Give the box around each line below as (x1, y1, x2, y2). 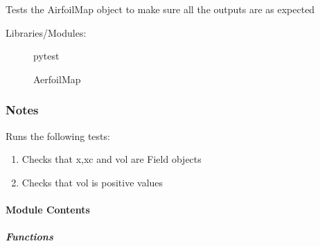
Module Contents (6, 202, 90, 216)
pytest (33, 49, 60, 63)
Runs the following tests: (6, 128, 110, 143)
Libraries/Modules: (6, 25, 87, 39)
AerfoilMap (33, 71, 81, 86)
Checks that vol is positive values (21, 175, 163, 189)
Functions (6, 229, 53, 244)
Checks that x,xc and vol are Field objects (21, 152, 202, 166)
